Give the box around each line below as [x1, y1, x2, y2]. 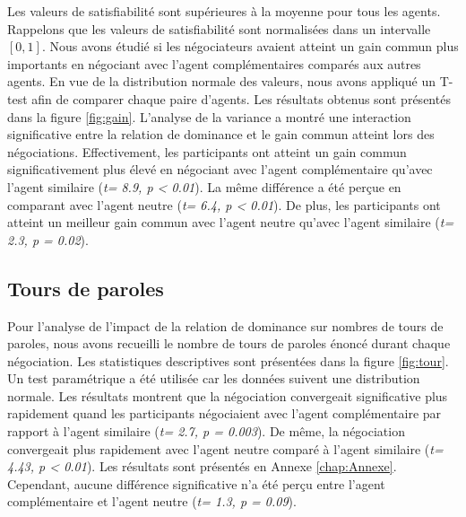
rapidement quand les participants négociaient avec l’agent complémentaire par [7, 404, 442, 423]
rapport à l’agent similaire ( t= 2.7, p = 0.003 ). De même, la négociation [7, 422, 405, 441]
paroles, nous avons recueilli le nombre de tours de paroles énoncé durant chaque [7, 334, 451, 353]
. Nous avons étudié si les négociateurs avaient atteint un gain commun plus [41, 37, 459, 56]
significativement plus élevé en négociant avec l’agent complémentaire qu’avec [7, 160, 433, 179]
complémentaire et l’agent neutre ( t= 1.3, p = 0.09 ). [7, 492, 297, 511]
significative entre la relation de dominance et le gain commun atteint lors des [7, 125, 435, 144]
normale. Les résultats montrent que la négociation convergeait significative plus [7, 386, 448, 405]
